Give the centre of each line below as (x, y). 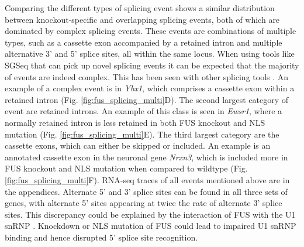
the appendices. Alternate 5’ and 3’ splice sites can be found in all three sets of (146, 191)
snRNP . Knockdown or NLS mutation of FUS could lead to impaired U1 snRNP (151, 226)
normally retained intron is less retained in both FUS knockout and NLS (135, 122)
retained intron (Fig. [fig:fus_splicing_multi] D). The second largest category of (147, 99)
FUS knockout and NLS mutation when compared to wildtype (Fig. (126, 168)
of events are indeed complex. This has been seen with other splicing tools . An (147, 76)
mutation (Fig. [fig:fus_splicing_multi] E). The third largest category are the (142, 134)
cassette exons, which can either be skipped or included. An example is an (138, 145)
